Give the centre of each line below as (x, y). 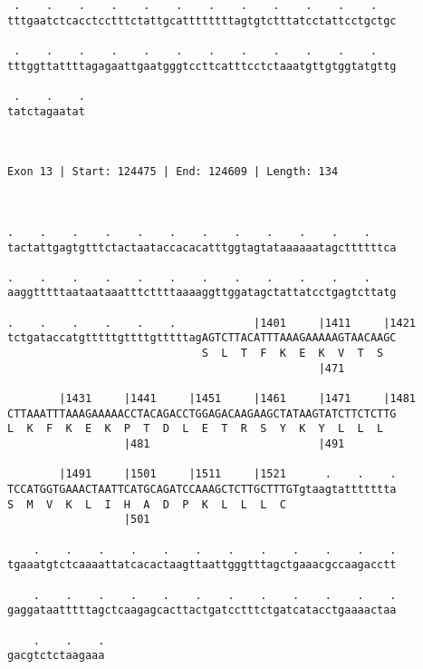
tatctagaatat (46, 111)
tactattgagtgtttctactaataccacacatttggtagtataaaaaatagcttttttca (202, 247)
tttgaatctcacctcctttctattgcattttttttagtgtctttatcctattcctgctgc (202, 20)
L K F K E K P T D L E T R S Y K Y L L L (196, 429)
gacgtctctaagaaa (56, 656)
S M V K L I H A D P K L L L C (147, 504)
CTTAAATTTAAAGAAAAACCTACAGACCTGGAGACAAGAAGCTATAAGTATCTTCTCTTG (202, 413)
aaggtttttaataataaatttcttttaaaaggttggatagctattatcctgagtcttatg (202, 293)
